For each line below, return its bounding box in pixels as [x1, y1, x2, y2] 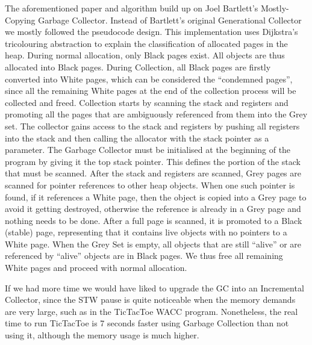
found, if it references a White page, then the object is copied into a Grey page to [5, 190, 307, 203]
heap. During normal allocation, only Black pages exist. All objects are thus [5, 49, 285, 61]
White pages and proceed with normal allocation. [5, 261, 187, 274]
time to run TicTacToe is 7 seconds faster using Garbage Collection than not [5, 317, 289, 329]
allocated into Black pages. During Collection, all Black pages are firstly [5, 60, 271, 73]
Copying [5, 13, 36, 26]
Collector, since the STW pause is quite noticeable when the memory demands [5, 293, 296, 306]
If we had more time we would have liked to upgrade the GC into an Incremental [5, 281, 304, 294]
